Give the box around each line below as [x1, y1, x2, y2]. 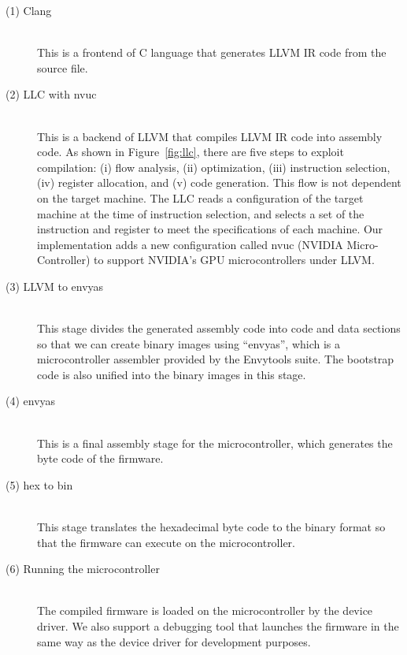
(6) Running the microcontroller [6, 560, 160, 577]
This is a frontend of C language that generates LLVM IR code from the [37, 44, 387, 61]
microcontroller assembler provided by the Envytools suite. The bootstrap [37, 351, 394, 367]
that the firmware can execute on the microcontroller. [37, 534, 296, 550]
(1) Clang [6, 2, 52, 18]
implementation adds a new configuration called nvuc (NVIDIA [37, 236, 343, 252]
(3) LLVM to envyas [6, 277, 104, 294]
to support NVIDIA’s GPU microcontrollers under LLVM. [94, 251, 375, 268]
